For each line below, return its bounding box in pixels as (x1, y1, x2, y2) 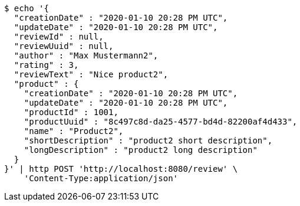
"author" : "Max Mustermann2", (14, 51, 159, 60)
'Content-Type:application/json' (24, 174, 179, 183)
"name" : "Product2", (24, 126, 124, 136)
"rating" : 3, (14, 60, 79, 70)
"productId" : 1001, (24, 107, 118, 117)
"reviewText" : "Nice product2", (14, 70, 169, 79)
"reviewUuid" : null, (14, 41, 114, 51)
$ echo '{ (4, 4, 49, 13)
